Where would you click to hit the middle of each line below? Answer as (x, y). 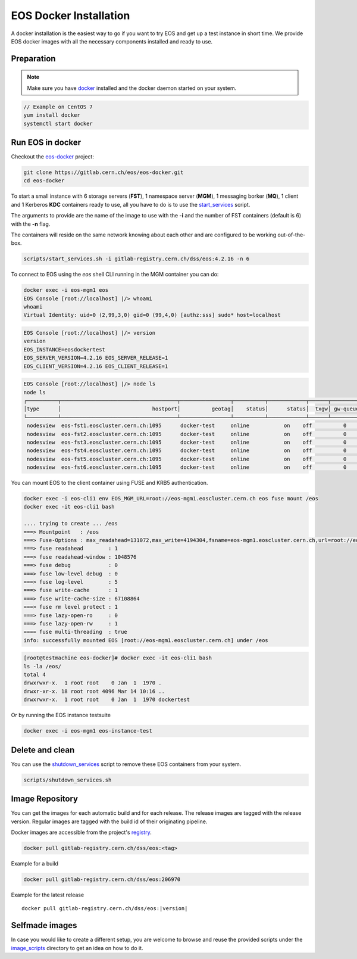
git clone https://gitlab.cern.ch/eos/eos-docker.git (104, 172)
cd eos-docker (44, 181)
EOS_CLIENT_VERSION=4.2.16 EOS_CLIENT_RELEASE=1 (96, 366)
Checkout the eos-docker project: (53, 157)
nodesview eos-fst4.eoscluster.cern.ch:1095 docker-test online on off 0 (187, 451)
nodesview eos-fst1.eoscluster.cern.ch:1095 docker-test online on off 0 (187, 426)
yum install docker (52, 115)
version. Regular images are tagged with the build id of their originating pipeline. (109, 821)
